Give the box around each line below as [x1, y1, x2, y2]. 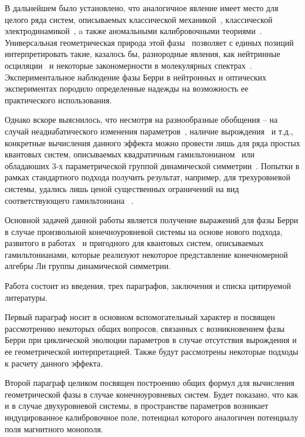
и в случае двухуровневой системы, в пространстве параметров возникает [5, 399, 269, 412]
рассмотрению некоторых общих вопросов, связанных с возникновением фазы [5, 322, 285, 334]
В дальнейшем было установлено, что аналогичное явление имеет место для [5, 2, 279, 14]
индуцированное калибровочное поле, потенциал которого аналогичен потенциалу [5, 411, 299, 423]
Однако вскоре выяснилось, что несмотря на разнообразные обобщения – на [5, 113, 278, 126]
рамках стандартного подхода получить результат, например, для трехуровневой [5, 171, 290, 183]
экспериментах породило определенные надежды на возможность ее [5, 82, 249, 95]
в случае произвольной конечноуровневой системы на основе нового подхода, [5, 225, 283, 237]
